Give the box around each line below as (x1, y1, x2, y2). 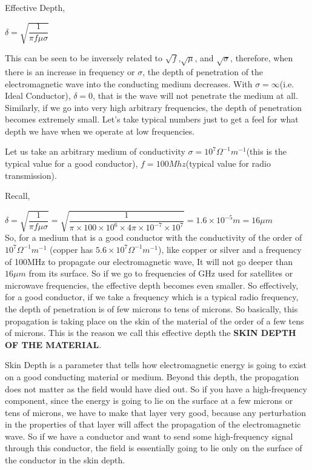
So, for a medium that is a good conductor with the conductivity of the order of (5, 231, 302, 244)
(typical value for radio (185, 157, 271, 170)
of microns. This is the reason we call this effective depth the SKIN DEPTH (5, 326, 296, 339)
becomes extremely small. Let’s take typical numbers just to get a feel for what (5, 113, 299, 126)
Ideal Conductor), (5, 89, 71, 102)
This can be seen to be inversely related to (5, 52, 163, 64)
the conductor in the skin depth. (5, 454, 125, 466)
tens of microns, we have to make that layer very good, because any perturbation (5, 406, 307, 418)
